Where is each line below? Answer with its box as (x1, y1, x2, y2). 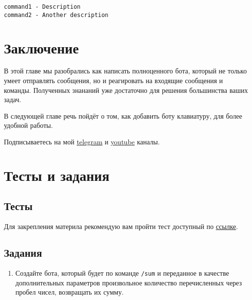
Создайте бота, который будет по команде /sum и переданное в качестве (15, 267, 229, 278)
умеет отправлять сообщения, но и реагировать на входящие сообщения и (4, 75, 223, 86)
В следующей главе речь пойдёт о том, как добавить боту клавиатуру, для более (4, 110, 242, 121)
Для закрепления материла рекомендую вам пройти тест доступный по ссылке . (4, 221, 238, 231)
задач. (4, 94, 21, 105)
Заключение (4, 37, 79, 57)
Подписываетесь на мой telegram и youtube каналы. (4, 137, 160, 146)
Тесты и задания (4, 165, 109, 185)
